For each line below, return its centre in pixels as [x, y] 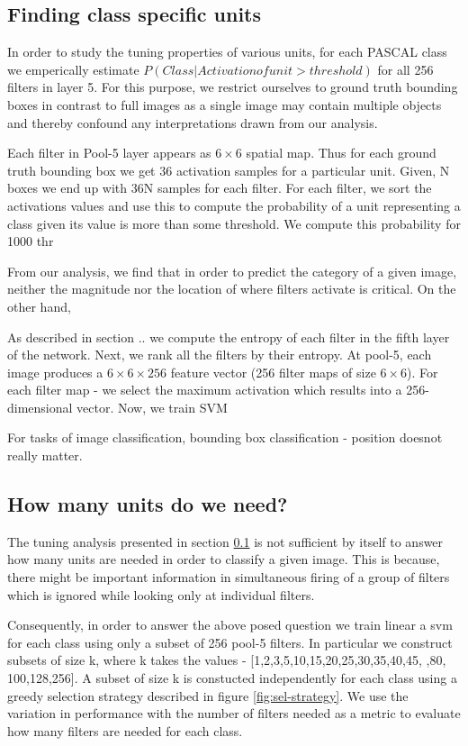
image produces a [55, 372]
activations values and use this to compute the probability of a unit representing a [234, 205]
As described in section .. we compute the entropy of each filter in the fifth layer [229, 337]
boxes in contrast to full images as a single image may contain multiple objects [225, 104]
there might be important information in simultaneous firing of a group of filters [229, 577]
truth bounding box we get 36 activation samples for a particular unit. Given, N [229, 170]
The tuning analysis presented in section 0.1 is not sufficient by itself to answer [225, 541]
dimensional [40, 407]
